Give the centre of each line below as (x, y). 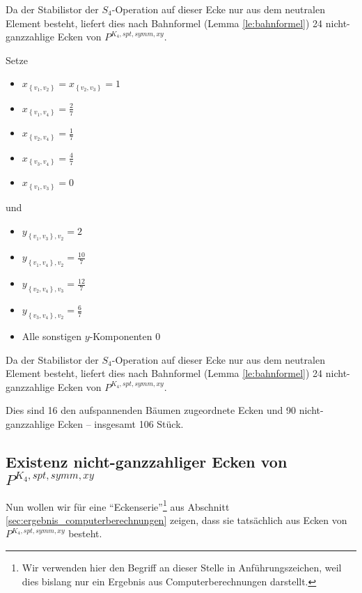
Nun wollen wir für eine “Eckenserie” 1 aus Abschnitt (118, 505)
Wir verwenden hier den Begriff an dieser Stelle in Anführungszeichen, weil (182, 567)
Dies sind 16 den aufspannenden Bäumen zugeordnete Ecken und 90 (151, 410)
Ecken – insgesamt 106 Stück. (120, 423)
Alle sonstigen (52, 336)
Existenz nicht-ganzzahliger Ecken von (147, 461)
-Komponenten (121, 336)
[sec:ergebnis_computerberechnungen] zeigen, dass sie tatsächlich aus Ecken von (176, 519)
